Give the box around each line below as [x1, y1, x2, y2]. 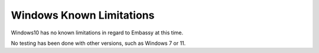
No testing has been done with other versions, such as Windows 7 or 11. [11, 40, 186, 47]
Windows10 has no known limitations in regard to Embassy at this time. [11, 29, 184, 36]
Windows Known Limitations [11, 9, 155, 22]
